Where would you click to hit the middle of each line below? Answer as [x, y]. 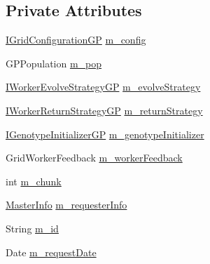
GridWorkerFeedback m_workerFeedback [94, 158]
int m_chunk [34, 181]
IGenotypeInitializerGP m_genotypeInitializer [105, 134]
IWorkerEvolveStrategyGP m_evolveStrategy [103, 87]
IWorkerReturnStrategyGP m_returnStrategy [104, 110]
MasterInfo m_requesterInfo [66, 205]
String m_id [32, 228]
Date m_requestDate [51, 252]
